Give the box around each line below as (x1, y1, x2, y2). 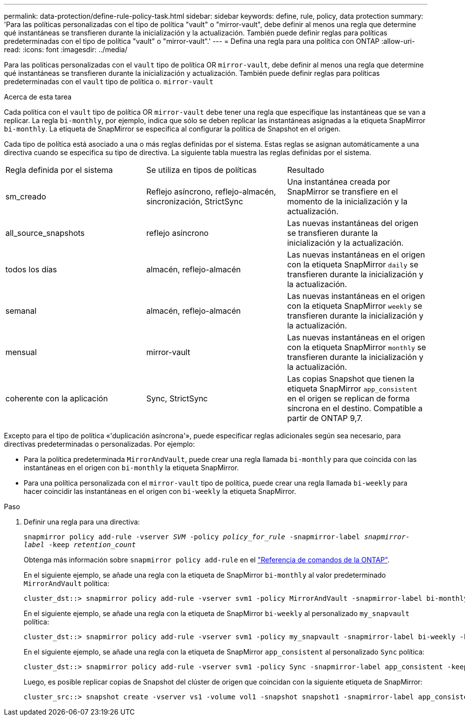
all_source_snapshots (5, 228, 85, 238)
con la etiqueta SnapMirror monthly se (287, 342, 426, 352)
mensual (5, 347, 37, 357)
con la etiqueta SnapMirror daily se (287, 260, 419, 269)
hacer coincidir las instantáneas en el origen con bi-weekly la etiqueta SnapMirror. (24, 487, 297, 495)
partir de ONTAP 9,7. (287, 413, 363, 423)
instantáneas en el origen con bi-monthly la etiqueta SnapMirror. (24, 463, 239, 472)
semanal (5, 306, 37, 316)
